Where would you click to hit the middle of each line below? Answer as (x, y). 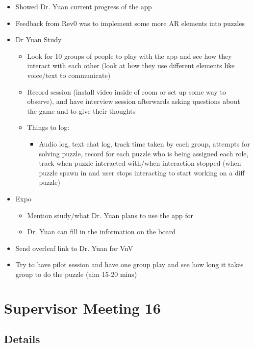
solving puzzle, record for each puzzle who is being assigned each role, (144, 153)
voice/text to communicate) (69, 75)
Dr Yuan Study (38, 39)
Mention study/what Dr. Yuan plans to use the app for (110, 215)
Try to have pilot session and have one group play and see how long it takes (129, 264)
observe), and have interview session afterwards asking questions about (134, 101)
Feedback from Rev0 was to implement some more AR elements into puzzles (130, 23)
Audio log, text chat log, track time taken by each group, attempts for (144, 143)
